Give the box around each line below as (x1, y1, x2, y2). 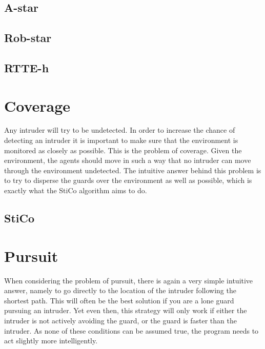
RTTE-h (4, 59, 49, 75)
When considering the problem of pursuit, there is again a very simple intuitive (4, 275, 253, 285)
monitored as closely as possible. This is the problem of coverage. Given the (4, 145, 242, 155)
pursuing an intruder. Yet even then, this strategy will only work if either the (4, 305, 247, 316)
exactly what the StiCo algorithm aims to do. (4, 185, 147, 196)
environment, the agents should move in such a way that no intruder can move (4, 155, 251, 166)
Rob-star (4, 30, 52, 46)
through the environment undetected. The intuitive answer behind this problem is (4, 165, 261, 175)
